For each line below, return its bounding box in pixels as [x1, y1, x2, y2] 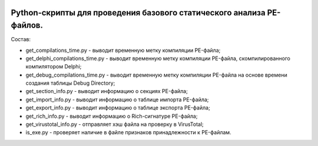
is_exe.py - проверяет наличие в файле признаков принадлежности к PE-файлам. [25, 129, 232, 136]
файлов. [11, 21, 44, 31]
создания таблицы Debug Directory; [25, 79, 115, 87]
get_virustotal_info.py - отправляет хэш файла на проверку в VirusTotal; [25, 121, 204, 128]
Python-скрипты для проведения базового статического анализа [11, 8, 266, 18]
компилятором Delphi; [25, 63, 82, 70]
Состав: [11, 36, 31, 43]
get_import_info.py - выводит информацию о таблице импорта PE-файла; [25, 96, 209, 103]
